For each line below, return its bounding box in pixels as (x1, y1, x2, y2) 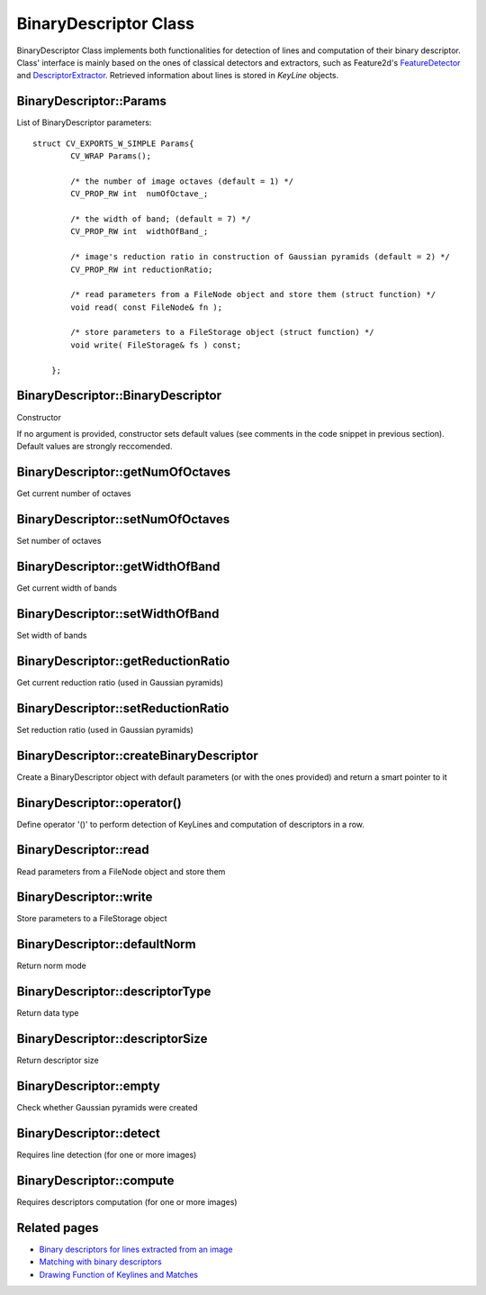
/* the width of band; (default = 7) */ (70, 213, 251, 224)
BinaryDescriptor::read (16, 842, 149, 857)
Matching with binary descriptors (39, 1256, 162, 1267)
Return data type (16, 1008, 79, 1019)
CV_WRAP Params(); (70, 151, 152, 161)
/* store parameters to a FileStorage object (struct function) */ (70, 327, 374, 338)
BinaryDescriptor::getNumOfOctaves (16, 465, 231, 480)
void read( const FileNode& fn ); (70, 302, 223, 312)
